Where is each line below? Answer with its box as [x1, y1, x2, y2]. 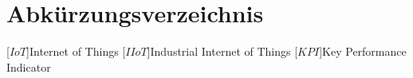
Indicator [6, 58, 51, 75]
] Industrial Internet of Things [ [147, 43, 298, 60]
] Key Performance [319, 43, 407, 60]
